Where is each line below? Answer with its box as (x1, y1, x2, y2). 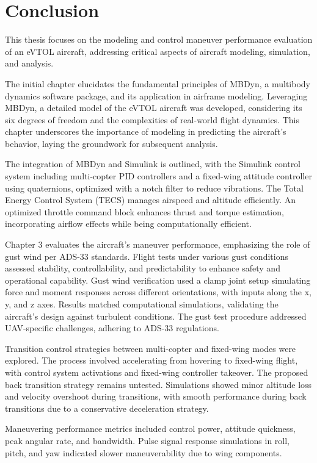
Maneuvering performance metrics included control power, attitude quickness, (5, 422, 296, 435)
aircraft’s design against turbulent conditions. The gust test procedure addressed (5, 309, 307, 322)
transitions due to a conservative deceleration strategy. (5, 401, 209, 414)
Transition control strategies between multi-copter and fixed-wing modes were (5, 342, 296, 354)
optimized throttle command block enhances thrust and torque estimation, (5, 205, 284, 218)
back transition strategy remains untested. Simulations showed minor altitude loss (5, 378, 312, 390)
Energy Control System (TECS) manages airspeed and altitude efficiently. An (5, 193, 296, 206)
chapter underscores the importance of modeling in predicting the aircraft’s (5, 125, 286, 138)
